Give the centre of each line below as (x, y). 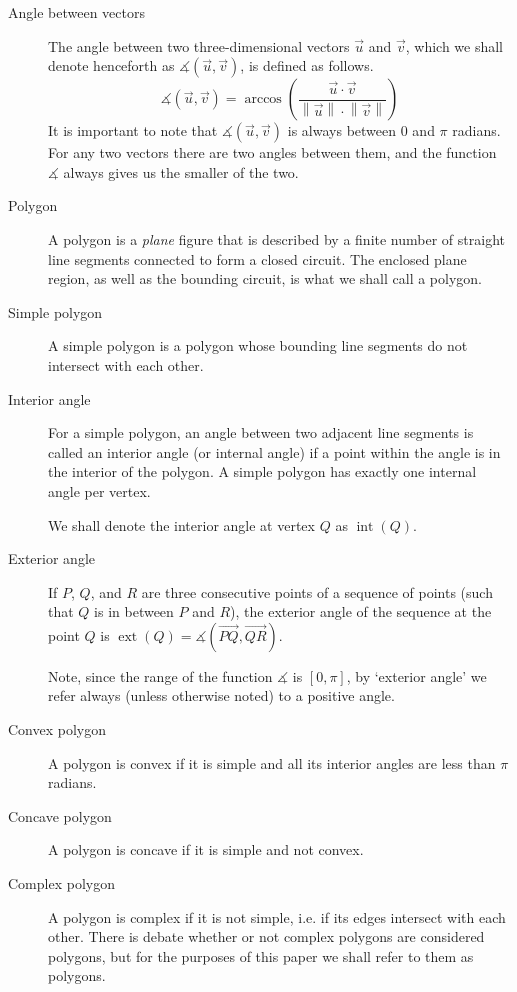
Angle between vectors (76, 12)
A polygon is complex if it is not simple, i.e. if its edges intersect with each (277, 916)
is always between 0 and (361, 130)
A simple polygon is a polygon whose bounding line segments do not (258, 345)
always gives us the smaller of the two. (181, 171)
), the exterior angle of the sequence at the (361, 611)
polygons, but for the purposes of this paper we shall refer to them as (261, 955)
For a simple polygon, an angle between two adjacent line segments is (261, 432)
